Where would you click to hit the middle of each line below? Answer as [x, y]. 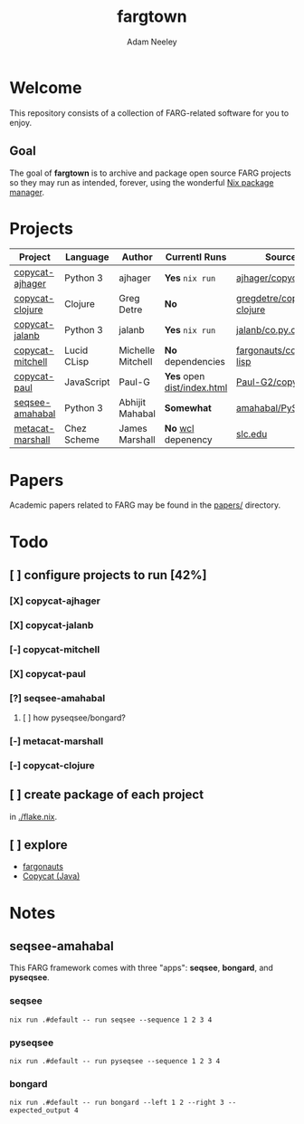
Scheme [82, 440]
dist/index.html [196, 388]
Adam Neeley [152, 42]
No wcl [179, 429]
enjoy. [21, 122]
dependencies [195, 362]
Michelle [137, 350]
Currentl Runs [196, 257]
